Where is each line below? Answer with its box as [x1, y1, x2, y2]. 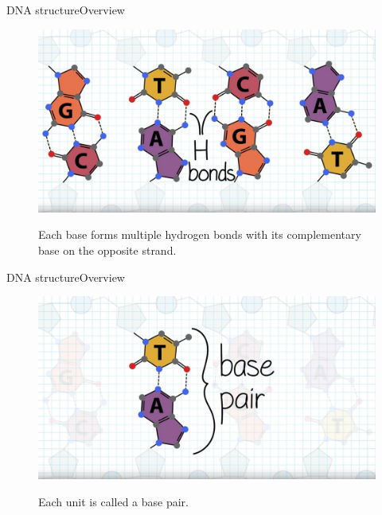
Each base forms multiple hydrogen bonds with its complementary [38, 226, 361, 243]
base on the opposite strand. [38, 242, 177, 258]
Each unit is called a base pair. [38, 494, 189, 509]
